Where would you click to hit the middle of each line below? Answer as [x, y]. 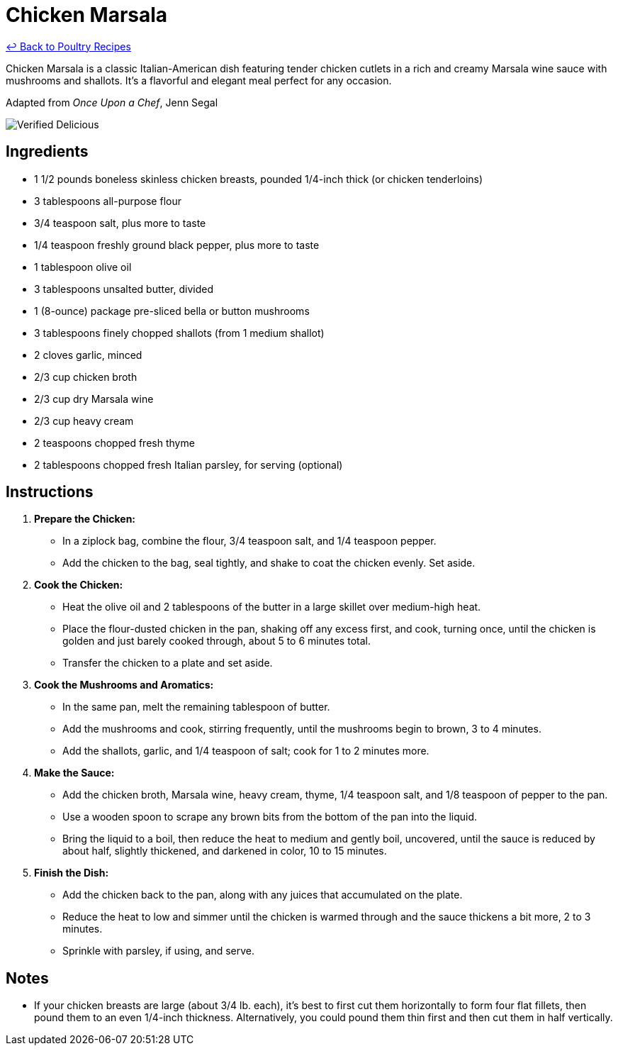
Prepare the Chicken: [85, 519]
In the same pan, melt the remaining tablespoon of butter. [196, 707]
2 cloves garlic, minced [88, 355]
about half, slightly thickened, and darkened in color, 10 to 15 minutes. [225, 851]
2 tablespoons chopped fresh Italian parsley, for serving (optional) [189, 465]
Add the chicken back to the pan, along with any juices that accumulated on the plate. [263, 895]
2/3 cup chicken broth [86, 377]
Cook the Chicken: [79, 585]
